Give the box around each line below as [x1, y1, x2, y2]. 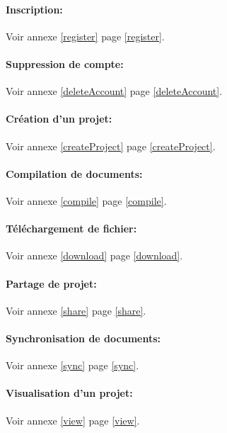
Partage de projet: [6, 276, 97, 291]
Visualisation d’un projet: [6, 386, 133, 400]
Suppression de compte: [6, 56, 124, 71]
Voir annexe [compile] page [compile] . [6, 193, 167, 208]
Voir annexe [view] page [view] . [6, 412, 140, 427]
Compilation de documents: [6, 166, 143, 181]
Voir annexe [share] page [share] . [6, 303, 146, 317]
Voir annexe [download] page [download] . [6, 248, 183, 263]
